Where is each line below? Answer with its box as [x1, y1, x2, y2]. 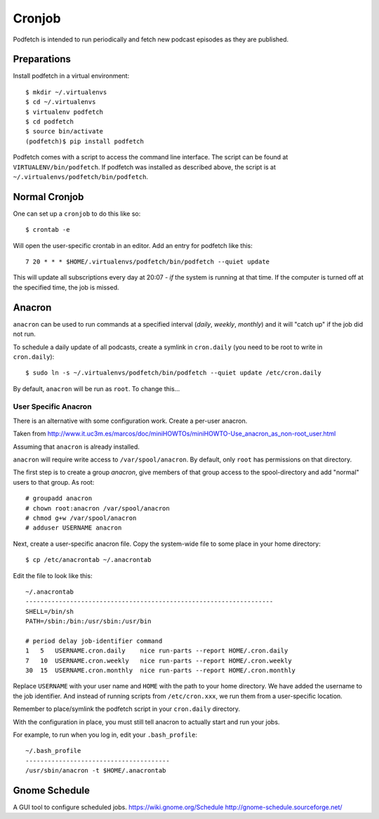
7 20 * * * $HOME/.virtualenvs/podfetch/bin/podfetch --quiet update [25, 258, 270, 266]
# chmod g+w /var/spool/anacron [25, 513, 137, 522]
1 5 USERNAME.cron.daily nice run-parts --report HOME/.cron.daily [25, 647, 288, 655]
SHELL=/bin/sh [25, 608, 74, 615]
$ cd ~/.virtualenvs [25, 98, 96, 106]
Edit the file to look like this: [13, 571, 93, 579]
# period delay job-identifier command [25, 636, 163, 645]
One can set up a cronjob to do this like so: [13, 209, 141, 218]
